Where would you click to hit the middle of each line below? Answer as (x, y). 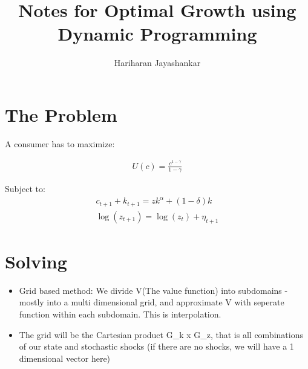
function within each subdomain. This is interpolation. (120, 314)
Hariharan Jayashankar (157, 63)
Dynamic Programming (157, 34)
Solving (36, 261)
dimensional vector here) (65, 358)
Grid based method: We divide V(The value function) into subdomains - (153, 290)
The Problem (61, 114)
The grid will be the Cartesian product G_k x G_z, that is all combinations (161, 334)
